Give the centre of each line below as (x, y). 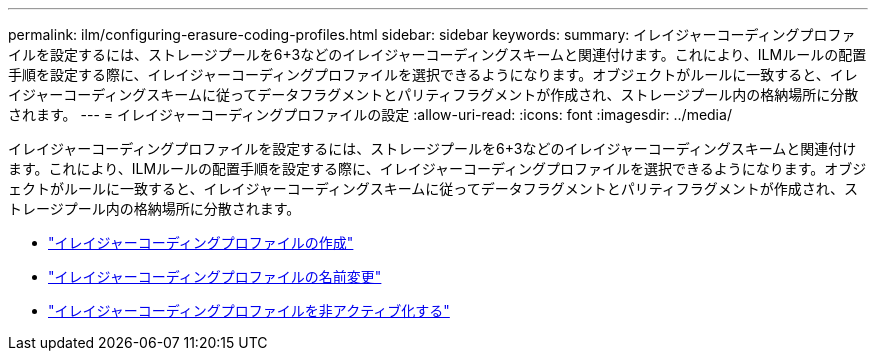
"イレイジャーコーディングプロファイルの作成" (201, 242)
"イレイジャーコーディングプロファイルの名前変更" (215, 276)
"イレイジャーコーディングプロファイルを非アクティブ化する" (249, 310)
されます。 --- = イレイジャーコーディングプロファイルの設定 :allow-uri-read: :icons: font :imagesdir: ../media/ (370, 114)
